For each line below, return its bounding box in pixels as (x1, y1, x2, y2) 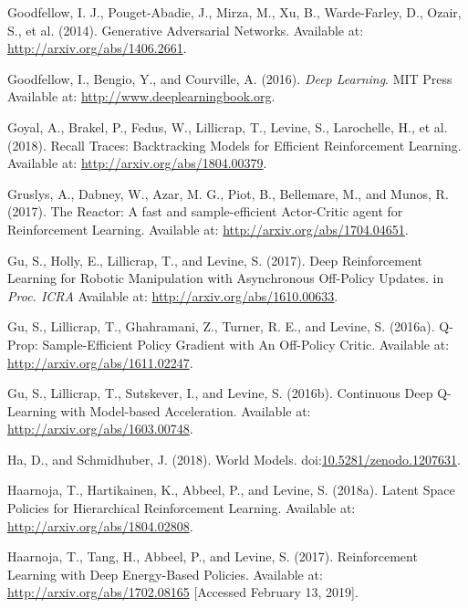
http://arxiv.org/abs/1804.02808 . (7, 516, 193, 535)
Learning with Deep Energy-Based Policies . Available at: (7, 564, 323, 583)
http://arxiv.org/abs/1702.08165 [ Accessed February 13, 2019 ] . (7, 582, 359, 602)
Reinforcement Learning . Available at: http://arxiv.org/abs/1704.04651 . (7, 219, 409, 238)
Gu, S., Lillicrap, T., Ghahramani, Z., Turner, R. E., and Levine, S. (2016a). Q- (7, 317, 453, 336)
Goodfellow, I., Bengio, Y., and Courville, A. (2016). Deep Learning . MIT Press (7, 68, 452, 88)
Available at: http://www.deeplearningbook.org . (7, 87, 276, 106)
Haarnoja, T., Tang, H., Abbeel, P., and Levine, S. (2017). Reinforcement (7, 547, 418, 566)
